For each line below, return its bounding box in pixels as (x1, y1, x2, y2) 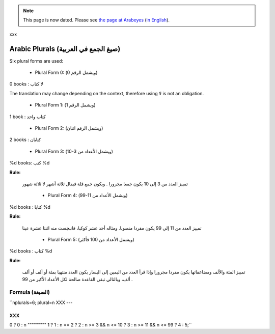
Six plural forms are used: (9, 58, 64, 64)
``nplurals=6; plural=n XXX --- (9, 299, 73, 305)
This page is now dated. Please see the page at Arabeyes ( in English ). (23, 17, 170, 23)
